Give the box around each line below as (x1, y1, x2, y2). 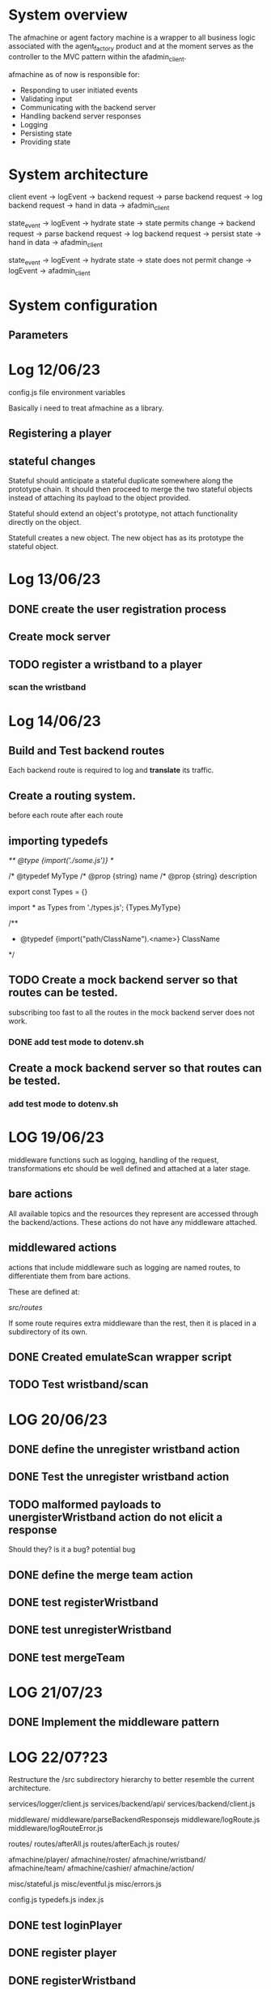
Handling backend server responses (19, 111, 142, 121)
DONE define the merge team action (8, 1568, 193, 1582)
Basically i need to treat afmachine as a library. (8, 403, 164, 413)
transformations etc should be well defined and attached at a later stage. (8, 1164, 251, 1174)
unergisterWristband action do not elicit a (8, 1510, 223, 1524)
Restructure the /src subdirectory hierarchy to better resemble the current (8, 1775, 255, 1785)
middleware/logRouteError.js (8, 1824, 104, 1833)
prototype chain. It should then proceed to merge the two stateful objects (8, 484, 253, 494)
